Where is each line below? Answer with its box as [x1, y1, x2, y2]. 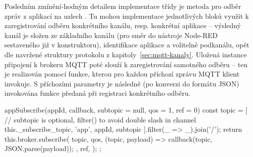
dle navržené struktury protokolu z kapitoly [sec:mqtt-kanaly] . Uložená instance [4, 49, 247, 59]
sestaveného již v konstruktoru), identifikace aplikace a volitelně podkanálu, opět [4, 39, 250, 50]
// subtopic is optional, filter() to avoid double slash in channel [4, 114, 196, 124]
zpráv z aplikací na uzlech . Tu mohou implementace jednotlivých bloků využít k [4, 10, 249, 21]
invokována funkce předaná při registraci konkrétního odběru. [4, 88, 191, 98]
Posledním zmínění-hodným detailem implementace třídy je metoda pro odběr [4, 1, 241, 11]
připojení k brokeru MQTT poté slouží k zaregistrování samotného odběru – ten [4, 59, 248, 69]
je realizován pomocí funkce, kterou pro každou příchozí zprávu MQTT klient [4, 69, 240, 79]
